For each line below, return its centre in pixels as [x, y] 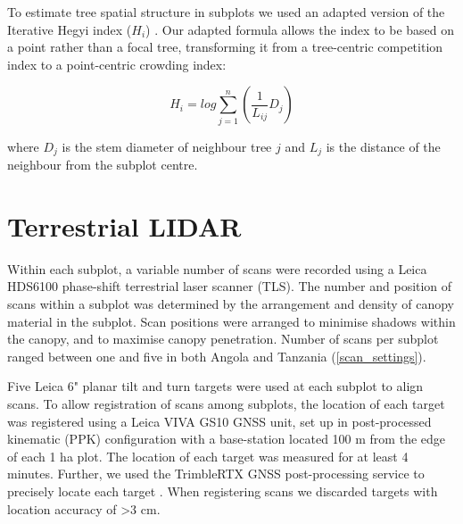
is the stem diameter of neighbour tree [167, 146]
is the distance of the [383, 146]
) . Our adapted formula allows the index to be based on [300, 29]
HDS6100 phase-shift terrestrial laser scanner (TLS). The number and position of [230, 286]
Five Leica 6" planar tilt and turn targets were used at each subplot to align [215, 386]
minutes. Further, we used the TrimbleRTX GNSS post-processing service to [216, 474]
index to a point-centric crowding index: [117, 64]
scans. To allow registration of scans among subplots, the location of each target [226, 404]
